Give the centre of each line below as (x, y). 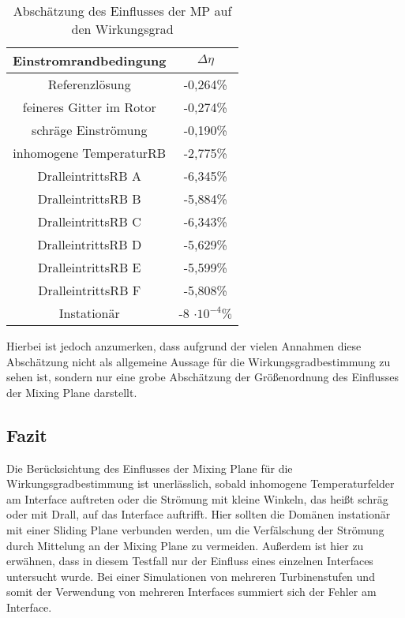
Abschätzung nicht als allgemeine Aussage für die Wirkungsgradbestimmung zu (199, 361)
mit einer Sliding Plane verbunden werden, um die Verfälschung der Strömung (195, 529)
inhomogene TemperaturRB (90, 153)
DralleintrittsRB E (90, 267)
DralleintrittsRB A (90, 176)
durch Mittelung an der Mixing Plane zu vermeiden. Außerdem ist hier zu (185, 545)
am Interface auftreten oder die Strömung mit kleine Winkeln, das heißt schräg (197, 498)
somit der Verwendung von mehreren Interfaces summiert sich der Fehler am (191, 592)
